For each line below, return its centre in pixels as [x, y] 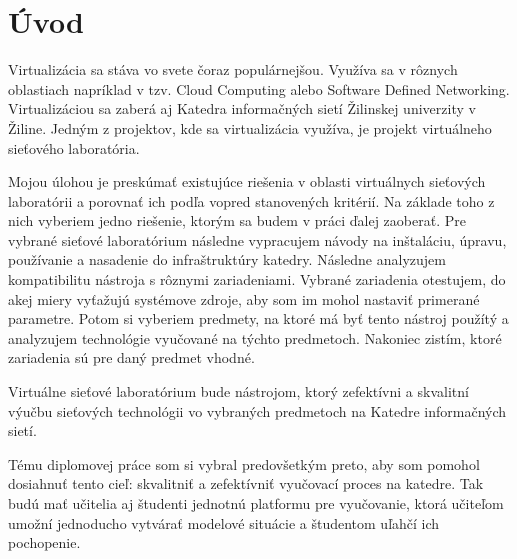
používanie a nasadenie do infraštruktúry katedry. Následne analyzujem [227, 259]
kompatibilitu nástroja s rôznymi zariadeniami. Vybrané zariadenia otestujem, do [257, 279]
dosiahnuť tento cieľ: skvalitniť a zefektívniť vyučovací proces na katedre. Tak [246, 483]
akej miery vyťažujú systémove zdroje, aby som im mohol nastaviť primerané [244, 298]
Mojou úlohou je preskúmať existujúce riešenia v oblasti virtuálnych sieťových [247, 181]
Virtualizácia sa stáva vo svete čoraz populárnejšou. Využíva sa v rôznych [233, 69]
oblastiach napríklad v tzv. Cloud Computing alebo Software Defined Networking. [259, 88]
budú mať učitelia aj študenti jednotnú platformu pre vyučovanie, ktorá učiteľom [256, 503]
